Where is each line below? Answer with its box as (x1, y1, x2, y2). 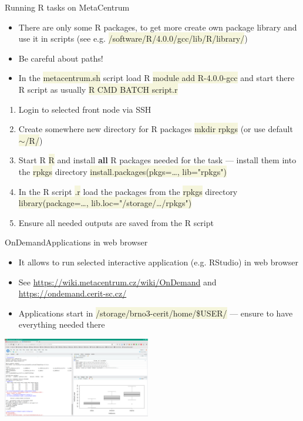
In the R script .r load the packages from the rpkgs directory (18, 185, 238, 197)
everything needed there (18, 318, 105, 331)
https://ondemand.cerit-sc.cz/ (18, 287, 127, 299)
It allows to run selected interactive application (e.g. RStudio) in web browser (18, 255, 298, 268)
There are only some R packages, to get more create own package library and (18, 21, 297, 33)
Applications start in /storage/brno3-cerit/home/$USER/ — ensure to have (18, 307, 293, 319)
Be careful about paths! (18, 52, 103, 64)
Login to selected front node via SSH (18, 103, 151, 115)
